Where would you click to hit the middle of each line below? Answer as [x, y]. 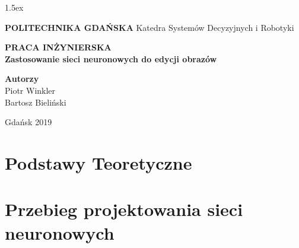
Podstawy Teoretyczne [98, 162]
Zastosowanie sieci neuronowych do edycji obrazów [111, 58]
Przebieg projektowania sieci [124, 209]
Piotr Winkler [30, 90]
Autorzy [22, 79]
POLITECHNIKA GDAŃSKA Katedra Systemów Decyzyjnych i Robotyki [149, 27]
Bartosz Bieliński [36, 102]
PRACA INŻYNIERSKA [58, 47]
